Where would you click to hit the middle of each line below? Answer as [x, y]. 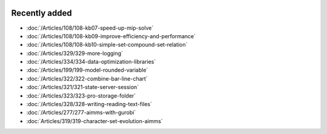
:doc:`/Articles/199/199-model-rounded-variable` [87, 70]
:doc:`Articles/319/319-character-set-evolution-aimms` [94, 121]
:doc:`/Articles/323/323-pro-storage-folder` [81, 95]
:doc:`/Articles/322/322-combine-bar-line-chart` [87, 78]
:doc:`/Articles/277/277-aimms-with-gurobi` [81, 113]
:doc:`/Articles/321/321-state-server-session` [83, 87]
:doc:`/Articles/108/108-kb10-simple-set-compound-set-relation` [107, 45]
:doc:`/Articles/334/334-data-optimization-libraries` [91, 62]
